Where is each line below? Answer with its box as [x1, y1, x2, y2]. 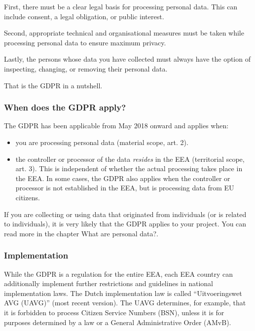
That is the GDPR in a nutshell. [4, 80, 103, 90]
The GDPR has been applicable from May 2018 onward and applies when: [4, 120, 229, 131]
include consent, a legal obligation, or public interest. [4, 11, 164, 21]
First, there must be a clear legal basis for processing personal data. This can [4, 1, 238, 11]
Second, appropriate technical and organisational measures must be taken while [4, 28, 244, 38]
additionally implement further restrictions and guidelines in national [4, 278, 213, 289]
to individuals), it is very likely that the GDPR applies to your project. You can [4, 219, 247, 229]
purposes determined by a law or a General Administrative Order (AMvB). [4, 317, 231, 327]
